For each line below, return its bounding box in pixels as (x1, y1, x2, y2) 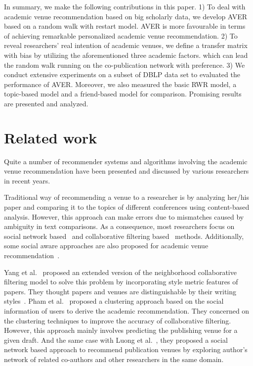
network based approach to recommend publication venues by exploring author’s (4, 344, 248, 355)
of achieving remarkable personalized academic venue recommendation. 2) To (4, 30, 238, 41)
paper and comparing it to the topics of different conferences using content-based (4, 202, 250, 212)
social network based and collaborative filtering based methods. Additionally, (4, 230, 244, 241)
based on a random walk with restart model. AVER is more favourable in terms (4, 21, 246, 31)
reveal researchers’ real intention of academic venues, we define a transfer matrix (4, 40, 248, 50)
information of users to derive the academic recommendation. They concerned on (4, 305, 250, 316)
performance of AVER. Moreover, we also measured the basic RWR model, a (4, 79, 237, 89)
